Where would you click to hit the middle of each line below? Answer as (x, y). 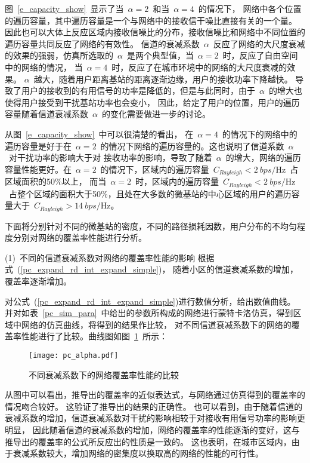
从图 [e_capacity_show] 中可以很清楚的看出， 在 (99, 134)
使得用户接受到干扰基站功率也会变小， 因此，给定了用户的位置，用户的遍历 (152, 102)
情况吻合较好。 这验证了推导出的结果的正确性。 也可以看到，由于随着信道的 (154, 406)
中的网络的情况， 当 (44, 67)
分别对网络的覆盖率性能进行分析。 (80, 237)
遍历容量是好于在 (38, 145)
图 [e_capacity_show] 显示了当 (64, 8)
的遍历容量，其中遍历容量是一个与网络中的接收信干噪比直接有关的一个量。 (151, 20)
